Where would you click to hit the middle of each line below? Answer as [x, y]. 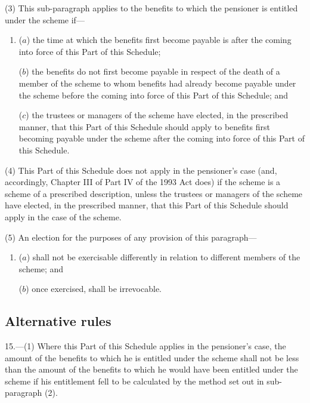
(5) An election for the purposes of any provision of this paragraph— [131, 237]
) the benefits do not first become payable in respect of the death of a [153, 71]
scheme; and [41, 268]
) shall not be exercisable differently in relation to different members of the [163, 257]
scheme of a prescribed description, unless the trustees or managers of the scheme [154, 193]
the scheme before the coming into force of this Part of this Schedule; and [154, 95]
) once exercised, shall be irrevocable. [94, 289]
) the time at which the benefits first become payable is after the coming [159, 40]
